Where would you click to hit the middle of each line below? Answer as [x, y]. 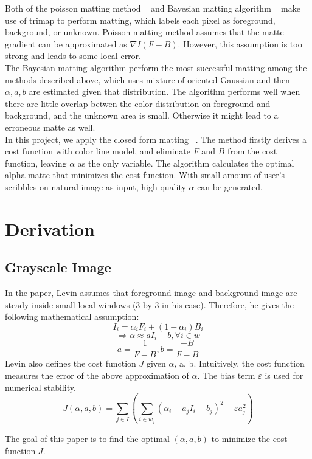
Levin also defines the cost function [71, 363]
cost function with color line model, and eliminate [98, 151]
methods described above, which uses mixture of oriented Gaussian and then [147, 79]
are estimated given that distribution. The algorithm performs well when [165, 91]
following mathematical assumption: [72, 316]
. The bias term [226, 375]
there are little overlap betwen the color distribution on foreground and [138, 103]
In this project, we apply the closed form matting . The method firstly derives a [156, 139]
